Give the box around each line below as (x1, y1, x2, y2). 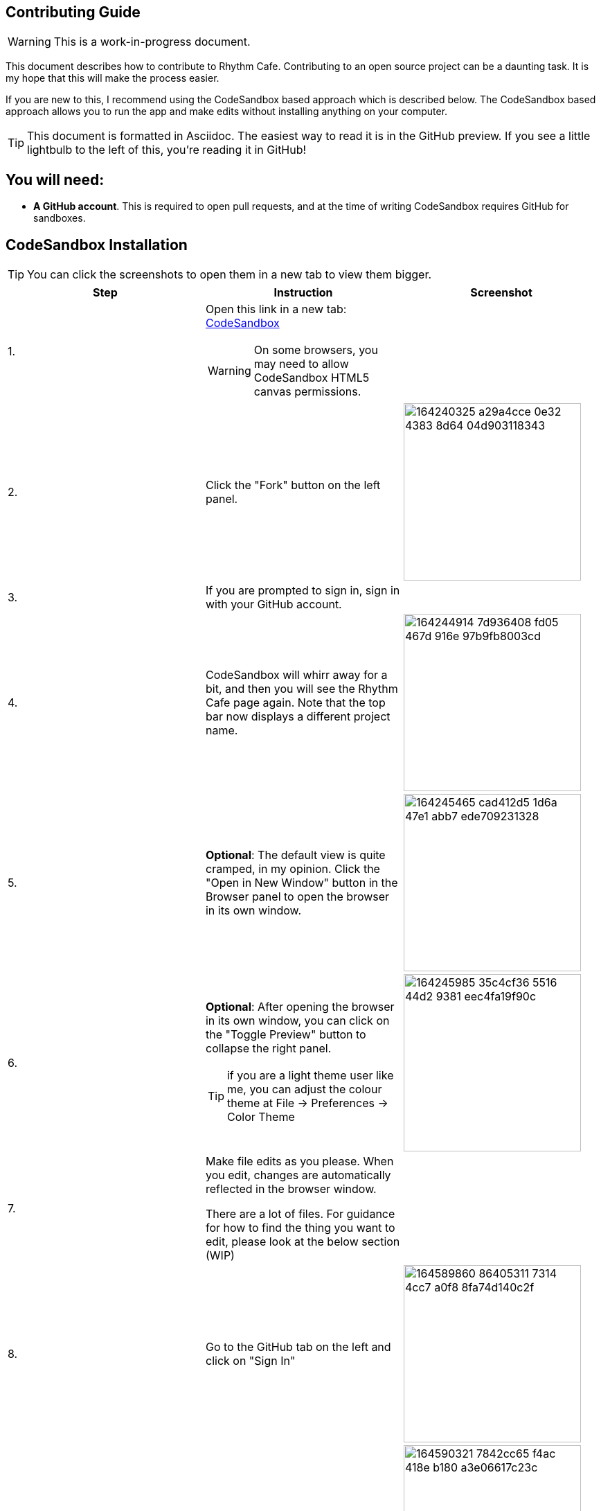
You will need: (6, 170, 105, 188)
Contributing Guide (6, 3, 141, 21)
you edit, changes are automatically (205, 1168, 391, 1183)
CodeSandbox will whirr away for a (205, 668, 388, 682)
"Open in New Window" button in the (205, 876, 398, 890)
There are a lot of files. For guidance (205, 1207, 395, 1221)
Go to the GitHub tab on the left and (205, 1340, 391, 1354)
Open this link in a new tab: (205, 302, 347, 317)
